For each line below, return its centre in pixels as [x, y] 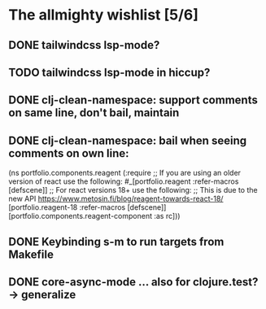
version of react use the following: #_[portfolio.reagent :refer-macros [124, 181]
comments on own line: [69, 153]
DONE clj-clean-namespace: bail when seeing [127, 140]
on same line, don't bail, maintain [94, 113]
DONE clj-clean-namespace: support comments [133, 100]
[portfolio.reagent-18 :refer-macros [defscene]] [87, 207]
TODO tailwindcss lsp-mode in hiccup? [109, 72]
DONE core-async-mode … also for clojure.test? [133, 282]
